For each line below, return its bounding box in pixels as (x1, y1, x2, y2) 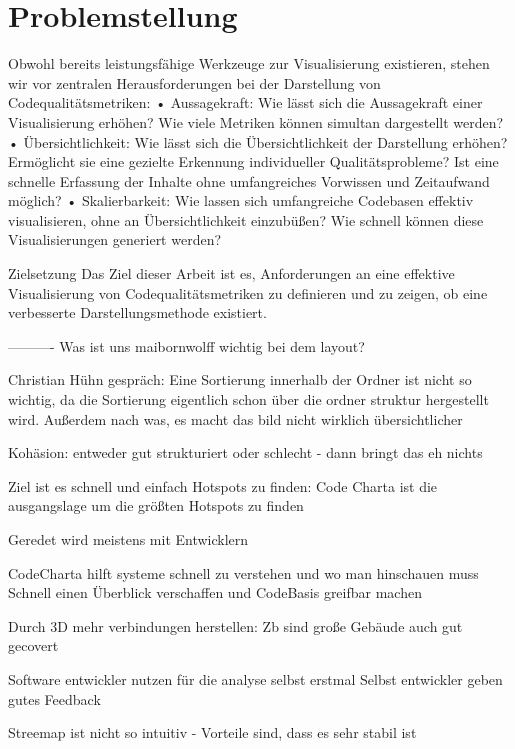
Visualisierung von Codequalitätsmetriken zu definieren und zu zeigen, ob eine (8, 282, 488, 303)
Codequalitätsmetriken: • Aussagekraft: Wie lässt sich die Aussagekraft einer (8, 92, 483, 113)
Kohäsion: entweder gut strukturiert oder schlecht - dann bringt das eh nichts (8, 442, 483, 463)
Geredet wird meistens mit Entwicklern (8, 529, 249, 549)
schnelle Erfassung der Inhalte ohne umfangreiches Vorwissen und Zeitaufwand (8, 170, 490, 191)
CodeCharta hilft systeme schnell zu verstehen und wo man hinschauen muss (8, 562, 479, 583)
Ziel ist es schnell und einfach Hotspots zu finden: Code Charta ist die (8, 475, 438, 496)
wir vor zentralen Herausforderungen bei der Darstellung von (8, 72, 381, 93)
